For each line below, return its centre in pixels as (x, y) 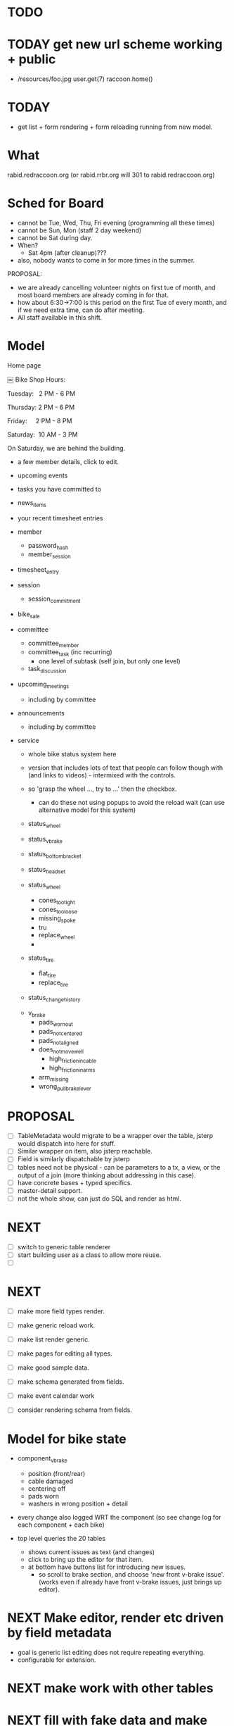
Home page (24, 365)
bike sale (28, 615)
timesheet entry (38, 571)
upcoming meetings (43, 685)
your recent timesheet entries (60, 518)
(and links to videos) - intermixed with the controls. (102, 775)
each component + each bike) (61, 1525)
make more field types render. (61, 1311)
